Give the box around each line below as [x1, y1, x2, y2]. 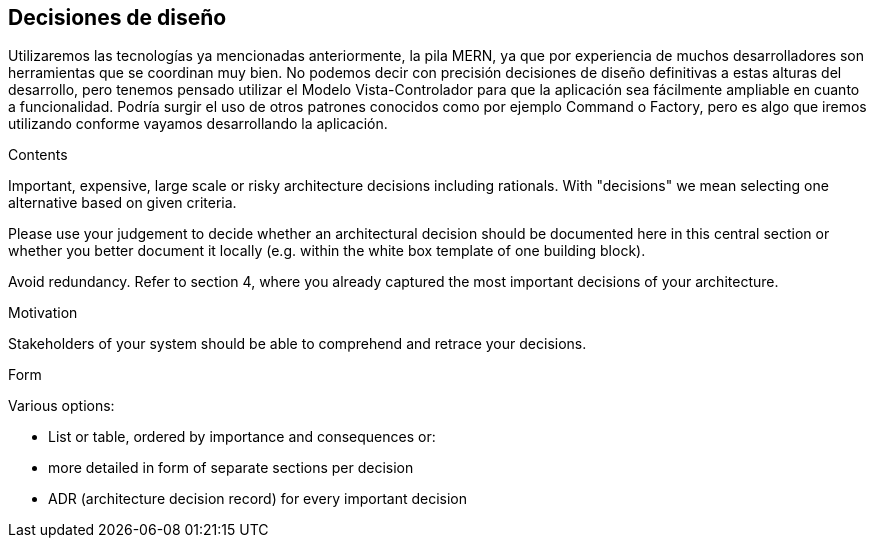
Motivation [8, 304, 78, 322]
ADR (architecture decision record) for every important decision [48, 490, 468, 508]
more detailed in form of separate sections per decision [48, 459, 414, 477]
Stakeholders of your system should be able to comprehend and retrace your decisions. [8, 335, 587, 353]
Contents [8, 146, 68, 164]
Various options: [8, 397, 115, 415]
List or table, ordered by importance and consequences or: [48, 428, 436, 446]
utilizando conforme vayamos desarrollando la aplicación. [8, 115, 388, 133]
